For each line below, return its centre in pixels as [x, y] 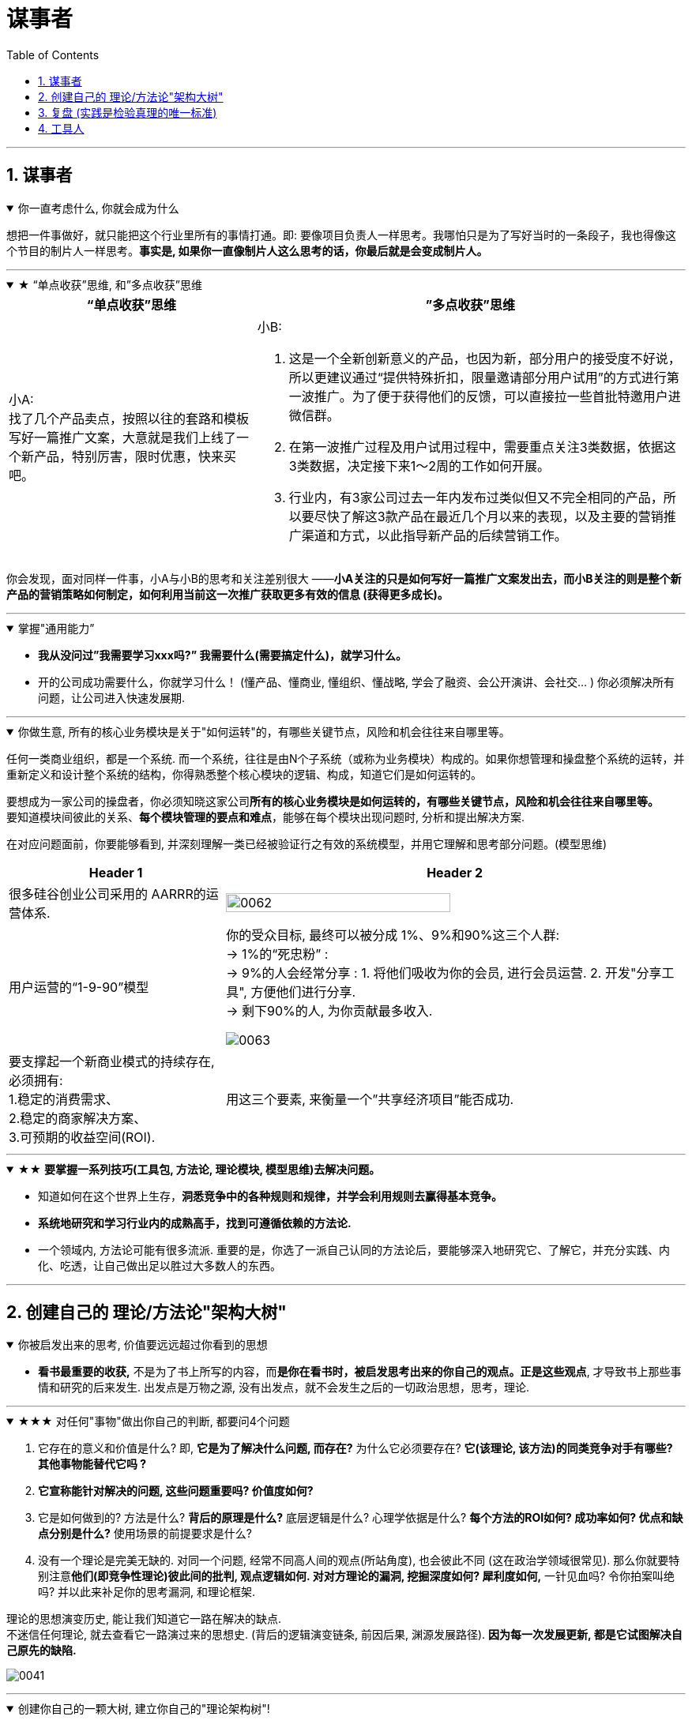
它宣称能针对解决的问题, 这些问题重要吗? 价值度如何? [176, 1491]
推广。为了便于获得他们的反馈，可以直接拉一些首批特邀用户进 [497, 396]
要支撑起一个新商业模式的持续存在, [112, 1061]
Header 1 [116, 872]
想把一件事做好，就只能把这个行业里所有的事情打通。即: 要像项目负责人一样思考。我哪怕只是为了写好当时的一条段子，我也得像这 [341, 235]
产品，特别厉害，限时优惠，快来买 [135, 456]
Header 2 [455, 872]
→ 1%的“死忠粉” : [277, 954]
